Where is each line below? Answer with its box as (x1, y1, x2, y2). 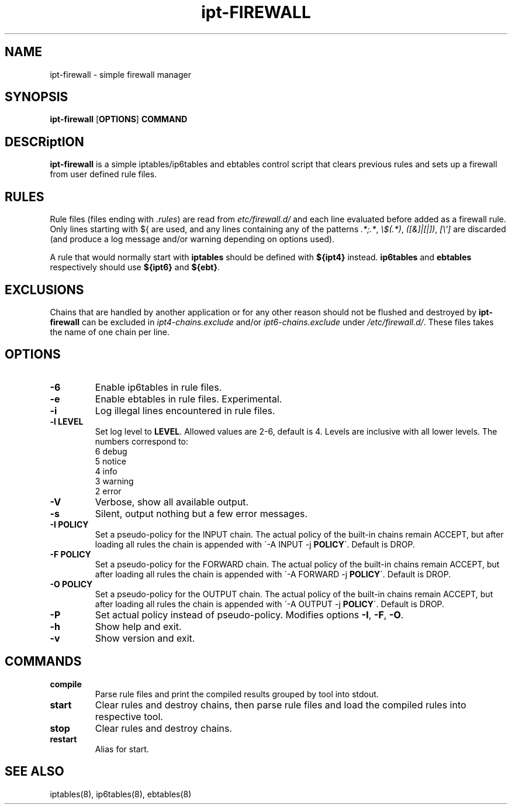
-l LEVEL (50, 416, 84, 426)
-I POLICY (50, 519, 89, 529)
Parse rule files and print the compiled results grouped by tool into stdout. (95, 688, 379, 699)
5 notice (95, 456, 126, 466)
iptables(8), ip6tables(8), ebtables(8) (50, 789, 192, 799)
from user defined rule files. (50, 169, 157, 180)
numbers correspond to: (95, 436, 189, 446)
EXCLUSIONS (5, 282, 84, 297)
